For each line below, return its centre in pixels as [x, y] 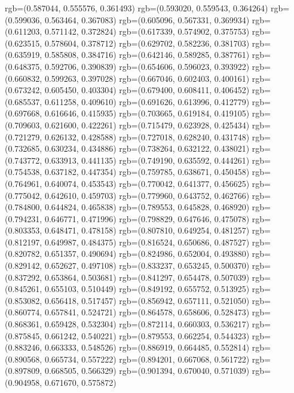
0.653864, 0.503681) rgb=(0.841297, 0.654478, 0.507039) [147, 277]
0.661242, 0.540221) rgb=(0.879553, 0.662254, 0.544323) [147, 335]
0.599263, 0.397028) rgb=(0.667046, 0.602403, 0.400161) [147, 78]
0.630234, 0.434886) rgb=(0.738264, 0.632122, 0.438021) [147, 148]
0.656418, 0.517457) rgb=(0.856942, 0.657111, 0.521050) [147, 300]
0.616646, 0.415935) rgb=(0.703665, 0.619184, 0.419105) [147, 113]
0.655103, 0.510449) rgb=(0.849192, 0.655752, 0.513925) [147, 289]
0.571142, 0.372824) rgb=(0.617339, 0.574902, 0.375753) [147, 31]
